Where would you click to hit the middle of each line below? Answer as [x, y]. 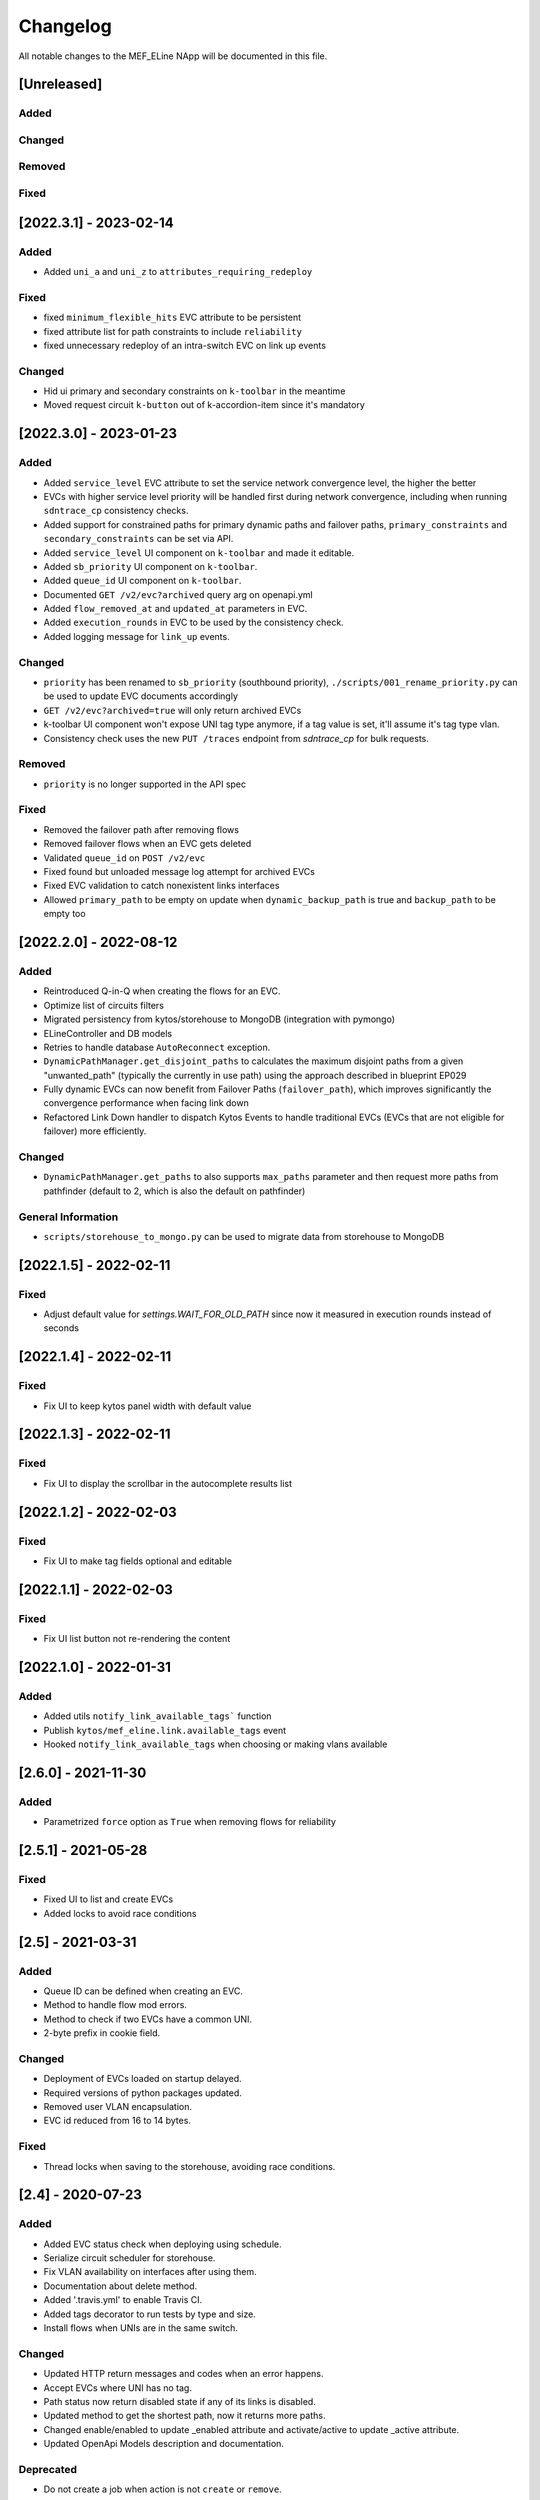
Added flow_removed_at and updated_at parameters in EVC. [175, 609]
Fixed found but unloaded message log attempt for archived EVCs [179, 872]
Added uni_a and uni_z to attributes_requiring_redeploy [178, 271]
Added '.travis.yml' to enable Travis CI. [123, 2300]
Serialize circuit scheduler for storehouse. [129, 2258]
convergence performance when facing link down [146, 1103]
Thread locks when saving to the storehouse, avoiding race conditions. [189, 2166]
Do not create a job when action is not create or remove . [162, 2489]
